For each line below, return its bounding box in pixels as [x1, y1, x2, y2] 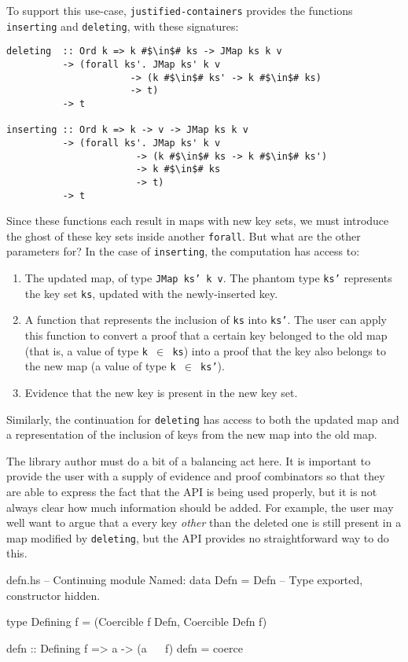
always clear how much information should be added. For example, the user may [6, 498, 394, 515]
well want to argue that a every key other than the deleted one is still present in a [6, 514, 402, 531]
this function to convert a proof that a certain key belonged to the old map [24, 327, 388, 344]
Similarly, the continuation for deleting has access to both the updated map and [6, 410, 399, 427]
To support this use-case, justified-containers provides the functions [6, 2, 353, 18]
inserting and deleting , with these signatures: [6, 17, 239, 34]
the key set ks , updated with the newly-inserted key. [24, 285, 278, 301]
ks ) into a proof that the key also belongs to [172, 342, 386, 359]
